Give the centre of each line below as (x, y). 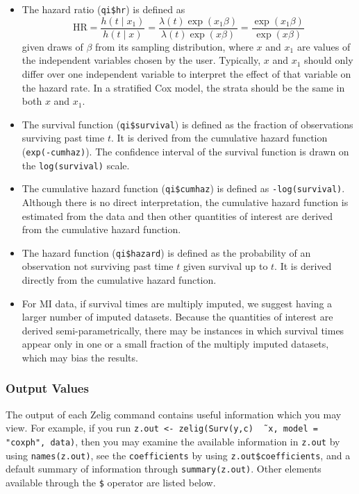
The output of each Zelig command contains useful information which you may (174, 414)
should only (329, 60)
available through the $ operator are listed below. (111, 482)
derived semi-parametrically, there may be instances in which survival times (183, 330)
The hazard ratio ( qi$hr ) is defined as (103, 9)
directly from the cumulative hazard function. (119, 279)
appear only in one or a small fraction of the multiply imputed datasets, (175, 344)
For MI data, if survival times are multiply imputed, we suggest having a (177, 303)
